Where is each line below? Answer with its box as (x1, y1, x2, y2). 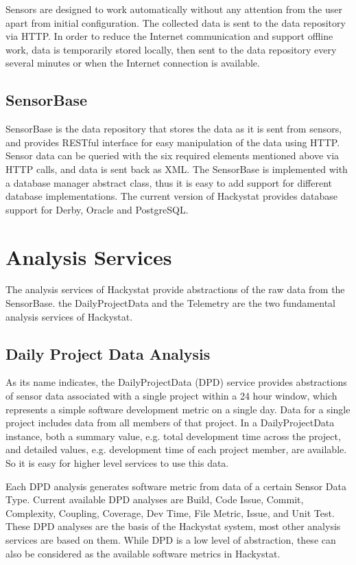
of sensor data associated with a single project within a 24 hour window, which (5, 389, 337, 403)
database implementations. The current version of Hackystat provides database (5, 189, 337, 203)
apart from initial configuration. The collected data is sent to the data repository (5, 15, 346, 30)
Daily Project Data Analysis (5, 343, 211, 364)
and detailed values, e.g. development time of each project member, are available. (5, 442, 347, 457)
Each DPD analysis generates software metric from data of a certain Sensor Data (5, 478, 346, 493)
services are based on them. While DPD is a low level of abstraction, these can (5, 532, 336, 546)
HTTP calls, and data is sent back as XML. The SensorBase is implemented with (5, 161, 348, 176)
